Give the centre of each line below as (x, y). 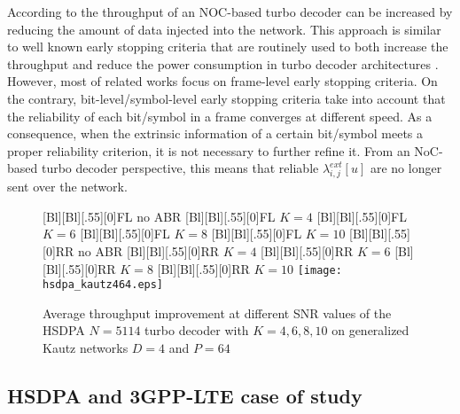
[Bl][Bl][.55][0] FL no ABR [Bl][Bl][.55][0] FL (159, 216)
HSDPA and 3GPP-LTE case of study (185, 395)
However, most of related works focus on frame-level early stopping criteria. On (222, 81)
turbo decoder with (197, 330)
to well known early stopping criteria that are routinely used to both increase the (228, 47)
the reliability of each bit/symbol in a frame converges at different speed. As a (220, 116)
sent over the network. (67, 187)
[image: (320, 270)
